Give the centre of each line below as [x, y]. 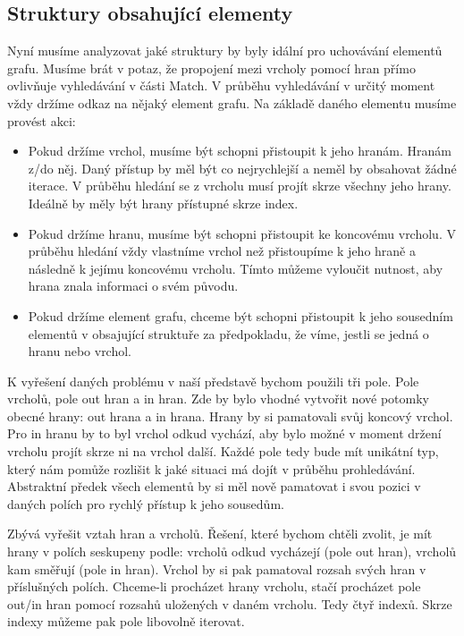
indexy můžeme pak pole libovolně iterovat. [126, 621]
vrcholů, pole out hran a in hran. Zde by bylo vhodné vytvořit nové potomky [218, 399]
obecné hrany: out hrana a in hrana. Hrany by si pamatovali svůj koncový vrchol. [230, 416]
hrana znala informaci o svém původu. [133, 286]
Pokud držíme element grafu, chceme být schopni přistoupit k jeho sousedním [240, 315]
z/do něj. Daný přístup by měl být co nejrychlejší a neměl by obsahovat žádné [242, 168]
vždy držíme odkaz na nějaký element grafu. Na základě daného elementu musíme [232, 102]
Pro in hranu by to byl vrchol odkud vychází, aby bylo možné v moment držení [224, 433]
